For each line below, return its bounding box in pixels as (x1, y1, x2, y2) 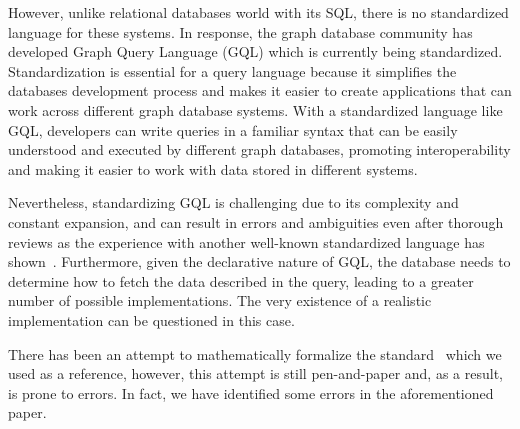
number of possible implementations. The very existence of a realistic (8, 290, 432, 311)
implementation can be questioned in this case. (8, 309, 295, 330)
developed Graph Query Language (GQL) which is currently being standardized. (8, 41, 503, 62)
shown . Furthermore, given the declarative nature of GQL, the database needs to (8, 251, 511, 272)
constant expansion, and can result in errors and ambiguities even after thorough (8, 211, 504, 232)
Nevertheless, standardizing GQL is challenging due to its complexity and (8, 192, 459, 213)
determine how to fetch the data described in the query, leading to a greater (8, 270, 474, 291)
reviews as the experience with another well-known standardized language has (8, 231, 485, 252)
